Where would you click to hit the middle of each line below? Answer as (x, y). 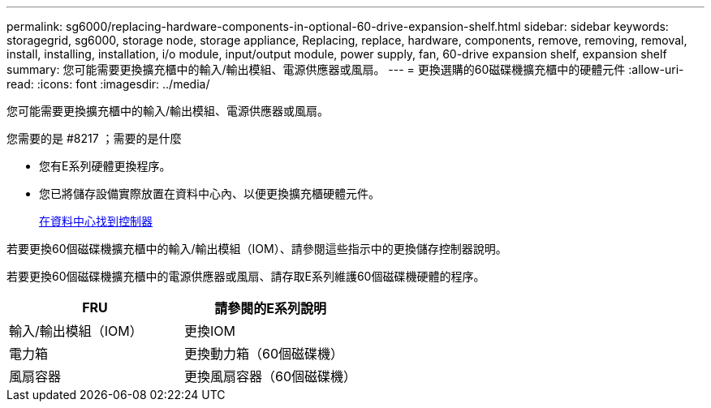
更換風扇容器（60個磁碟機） (271, 376)
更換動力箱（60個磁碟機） (264, 354)
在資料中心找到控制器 (96, 221)
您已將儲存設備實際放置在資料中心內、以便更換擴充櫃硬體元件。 (209, 193)
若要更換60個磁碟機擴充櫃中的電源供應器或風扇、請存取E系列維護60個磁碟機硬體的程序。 (246, 276)
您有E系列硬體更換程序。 (105, 166)
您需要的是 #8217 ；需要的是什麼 (94, 138)
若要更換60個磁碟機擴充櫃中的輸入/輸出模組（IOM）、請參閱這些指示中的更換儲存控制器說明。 (257, 249)
